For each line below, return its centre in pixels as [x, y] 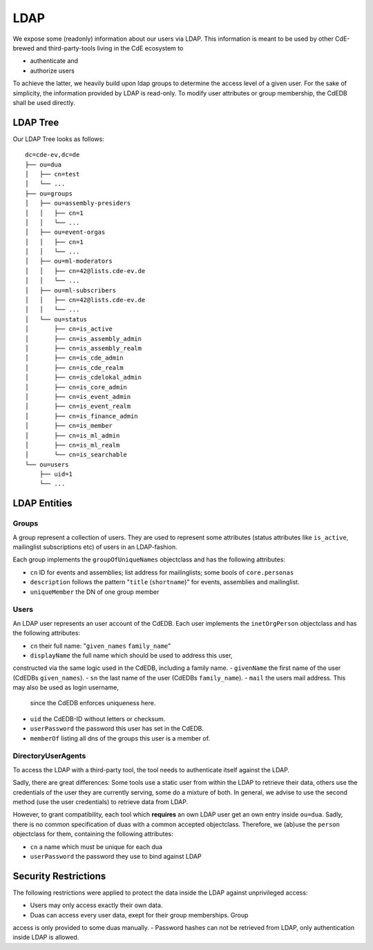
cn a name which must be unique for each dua [96, 846]
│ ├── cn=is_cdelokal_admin [83, 378]
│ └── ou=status [56, 319]
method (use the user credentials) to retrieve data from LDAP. [101, 801]
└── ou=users [47, 464]
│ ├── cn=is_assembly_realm [83, 348]
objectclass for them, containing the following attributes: [93, 834]
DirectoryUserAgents [49, 756]
